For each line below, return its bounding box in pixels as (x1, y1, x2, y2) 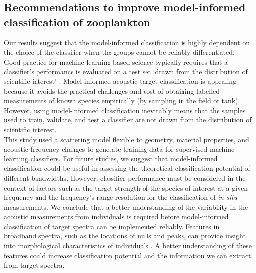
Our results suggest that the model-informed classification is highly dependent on (4, 37, 250, 47)
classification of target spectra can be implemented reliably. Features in (4, 221, 219, 231)
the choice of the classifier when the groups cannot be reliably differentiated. (4, 47, 235, 57)
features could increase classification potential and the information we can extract (4, 250, 251, 260)
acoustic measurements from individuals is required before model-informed (4, 211, 229, 222)
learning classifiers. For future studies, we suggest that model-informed (4, 153, 218, 163)
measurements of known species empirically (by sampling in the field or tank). (4, 95, 240, 106)
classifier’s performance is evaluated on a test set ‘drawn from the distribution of (4, 66, 248, 77)
